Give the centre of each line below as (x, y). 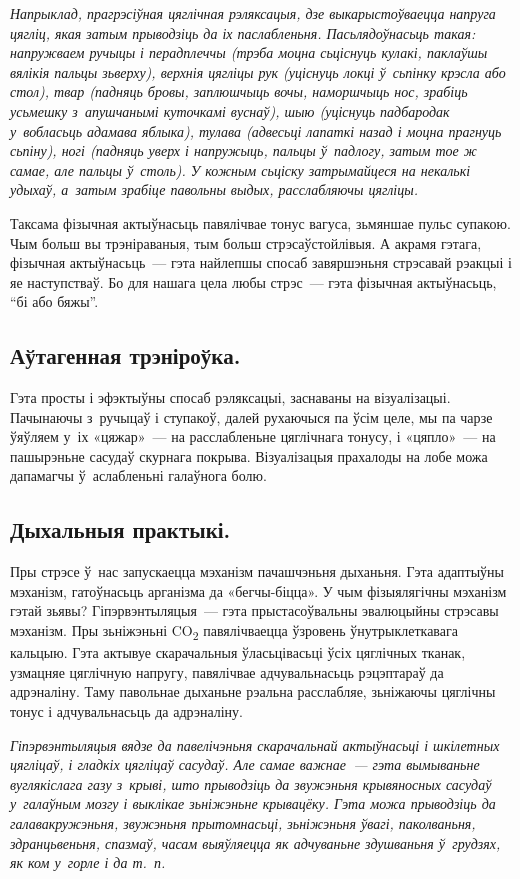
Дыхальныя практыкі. (120, 529)
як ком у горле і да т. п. (88, 862)
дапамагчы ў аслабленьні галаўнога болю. (138, 475)
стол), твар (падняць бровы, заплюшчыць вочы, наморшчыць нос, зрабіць (239, 91)
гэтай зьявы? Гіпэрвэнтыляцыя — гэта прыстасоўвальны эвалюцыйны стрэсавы (254, 610)
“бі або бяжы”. (54, 301)
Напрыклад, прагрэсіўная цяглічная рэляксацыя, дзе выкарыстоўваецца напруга (253, 13)
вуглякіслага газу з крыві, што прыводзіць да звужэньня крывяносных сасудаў (251, 783)
